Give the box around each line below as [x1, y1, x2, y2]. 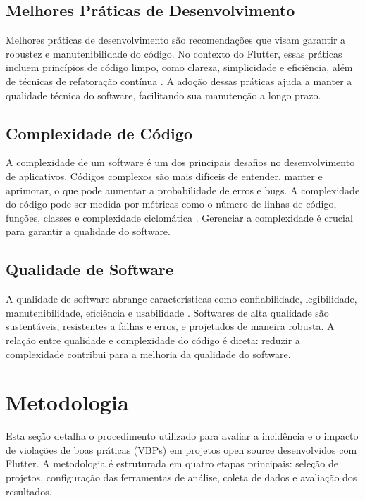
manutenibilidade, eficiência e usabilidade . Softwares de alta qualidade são [6, 305, 329, 319]
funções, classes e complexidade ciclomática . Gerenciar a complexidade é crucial [6, 210, 353, 224]
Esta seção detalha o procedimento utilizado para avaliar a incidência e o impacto [6, 429, 359, 443]
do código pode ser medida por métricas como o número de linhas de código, [6, 196, 337, 211]
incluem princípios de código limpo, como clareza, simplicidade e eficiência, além [6, 60, 353, 75]
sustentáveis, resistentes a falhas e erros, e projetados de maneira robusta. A [6, 319, 335, 334]
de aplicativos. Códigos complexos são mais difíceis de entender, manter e [6, 168, 323, 183]
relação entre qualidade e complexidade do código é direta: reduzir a [6, 332, 300, 347]
